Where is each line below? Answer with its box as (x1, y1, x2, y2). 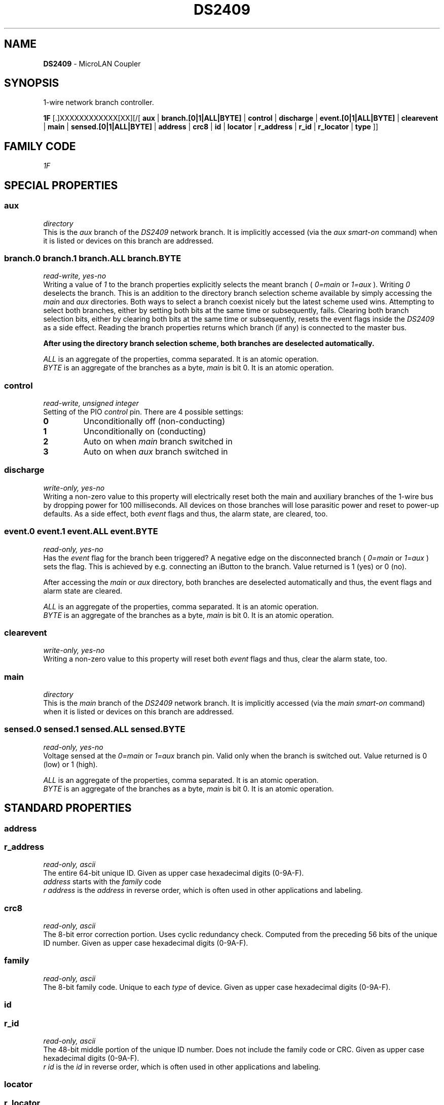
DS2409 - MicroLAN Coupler (43, 59, 141, 68)
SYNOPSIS (4, 77, 59, 90)
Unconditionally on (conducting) (83, 426, 206, 436)
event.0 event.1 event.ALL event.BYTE (4, 526, 158, 537)
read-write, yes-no (43, 271, 106, 281)
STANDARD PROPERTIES (4, 802, 132, 815)
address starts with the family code (43, 877, 162, 886)
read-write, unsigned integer (43, 399, 139, 407)
